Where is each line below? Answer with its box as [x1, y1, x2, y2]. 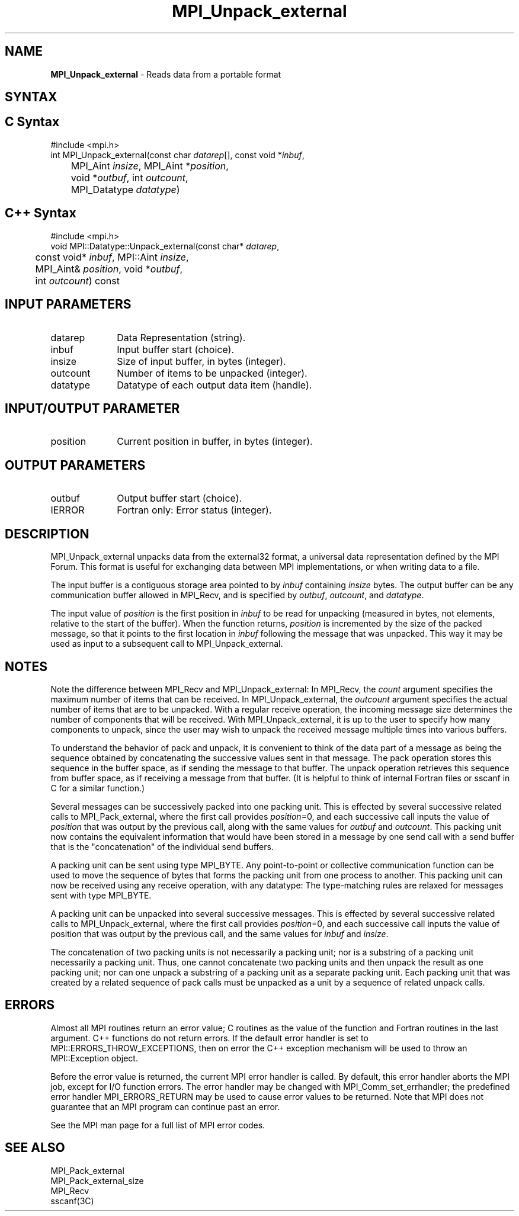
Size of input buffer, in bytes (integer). [117, 355, 286, 367]
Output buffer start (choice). [117, 492, 242, 505]
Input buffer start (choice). [117, 343, 234, 355]
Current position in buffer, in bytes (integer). [117, 435, 313, 448]
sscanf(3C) [50, 1195, 94, 1206]
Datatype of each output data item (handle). [117, 378, 312, 391]
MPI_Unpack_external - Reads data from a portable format [50, 69, 281, 79]
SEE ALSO [5, 1140, 65, 1156]
